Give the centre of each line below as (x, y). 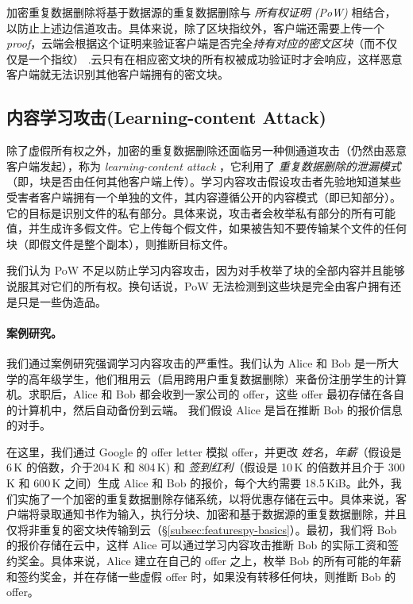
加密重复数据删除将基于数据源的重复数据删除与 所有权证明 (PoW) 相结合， (201, 12)
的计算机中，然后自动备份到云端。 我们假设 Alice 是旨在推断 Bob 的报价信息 (205, 409)
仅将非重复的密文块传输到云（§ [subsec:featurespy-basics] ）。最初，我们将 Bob (202, 529)
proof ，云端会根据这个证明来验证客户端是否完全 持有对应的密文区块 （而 (191, 43)
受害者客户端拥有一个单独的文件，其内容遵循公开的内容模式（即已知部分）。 (204, 196)
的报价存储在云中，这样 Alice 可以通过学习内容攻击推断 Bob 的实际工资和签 (203, 545)
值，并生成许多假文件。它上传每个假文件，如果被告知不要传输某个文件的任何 (206, 228)
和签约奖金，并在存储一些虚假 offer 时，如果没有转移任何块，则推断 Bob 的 (201, 576)
